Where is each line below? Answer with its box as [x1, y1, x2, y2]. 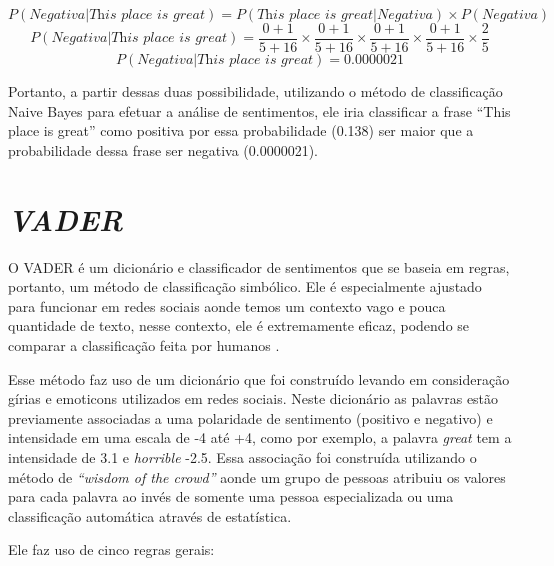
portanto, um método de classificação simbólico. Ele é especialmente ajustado [8, 276, 482, 297]
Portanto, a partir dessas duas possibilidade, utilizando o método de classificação [8, 81, 503, 102]
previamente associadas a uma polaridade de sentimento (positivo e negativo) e [8, 407, 493, 428]
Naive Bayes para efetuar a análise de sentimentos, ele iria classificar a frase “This [8, 100, 511, 121]
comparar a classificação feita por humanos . [8, 334, 280, 355]
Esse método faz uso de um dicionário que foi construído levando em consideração [8, 368, 510, 389]
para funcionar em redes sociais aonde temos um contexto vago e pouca [8, 295, 446, 316]
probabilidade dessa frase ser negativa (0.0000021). [8, 139, 318, 160]
